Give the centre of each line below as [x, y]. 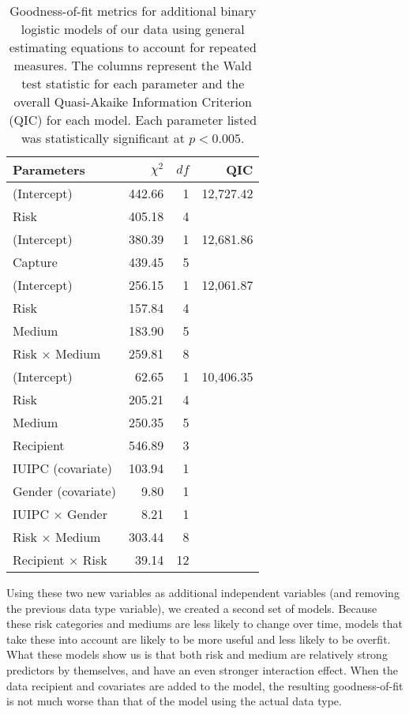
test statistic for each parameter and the [133, 83]
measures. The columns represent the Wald [133, 65]
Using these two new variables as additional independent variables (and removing [203, 592]
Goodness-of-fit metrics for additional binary [133, 11]
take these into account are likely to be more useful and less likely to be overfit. [199, 639]
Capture [35, 262]
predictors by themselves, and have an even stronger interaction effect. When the [202, 669]
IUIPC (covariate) [63, 468]
